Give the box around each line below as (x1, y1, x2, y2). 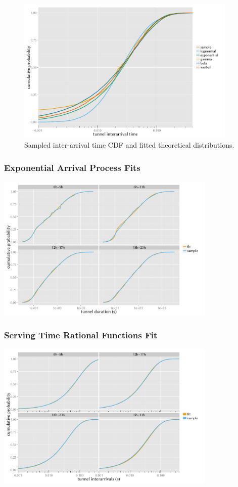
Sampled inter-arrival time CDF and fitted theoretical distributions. (24, 140, 234, 150)
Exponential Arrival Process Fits (4, 161, 140, 173)
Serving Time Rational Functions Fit (4, 329, 158, 341)
